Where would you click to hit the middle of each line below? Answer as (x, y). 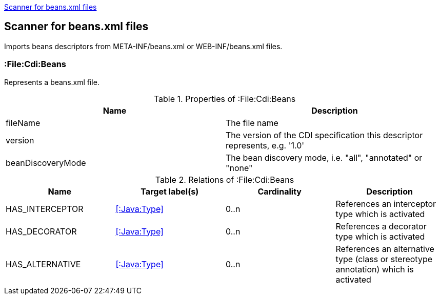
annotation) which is (375, 269)
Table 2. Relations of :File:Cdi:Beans (225, 179)
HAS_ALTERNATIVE (43, 264)
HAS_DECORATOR (41, 231)
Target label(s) (170, 191)
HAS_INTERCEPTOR (45, 209)
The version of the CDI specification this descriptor (324, 135)
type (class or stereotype (384, 259)
